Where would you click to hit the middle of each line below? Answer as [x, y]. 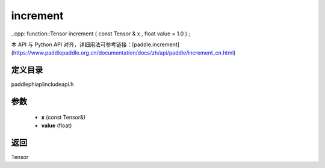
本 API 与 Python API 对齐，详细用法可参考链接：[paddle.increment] [95, 44]
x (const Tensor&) [63, 117]
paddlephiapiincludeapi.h [42, 85]
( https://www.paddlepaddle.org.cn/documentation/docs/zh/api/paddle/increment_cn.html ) [123, 53]
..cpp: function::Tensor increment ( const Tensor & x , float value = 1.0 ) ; [101, 34]
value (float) [57, 125]
